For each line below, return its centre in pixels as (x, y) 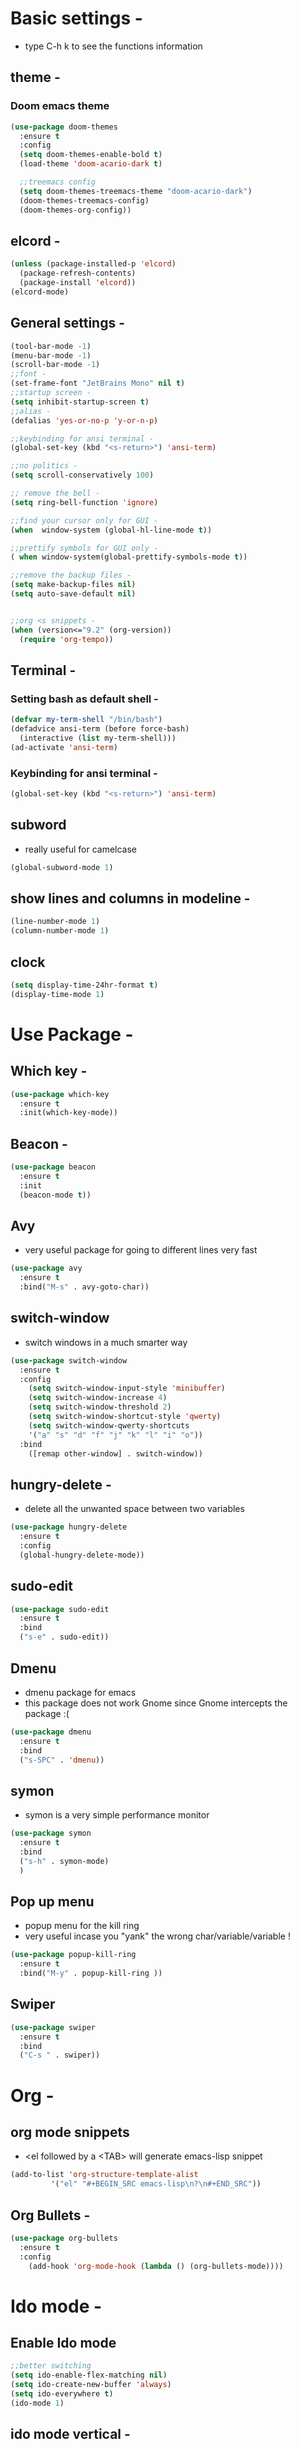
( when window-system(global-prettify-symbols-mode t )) (129, 557)
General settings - (67, 323)
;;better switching (51, 2366)
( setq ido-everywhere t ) (62, 2394)
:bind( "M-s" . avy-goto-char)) (84, 1287)
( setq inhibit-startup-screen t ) (80, 402)
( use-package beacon (53, 1167)
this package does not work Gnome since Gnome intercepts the (156, 1703)
